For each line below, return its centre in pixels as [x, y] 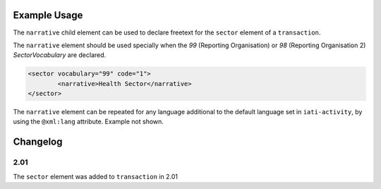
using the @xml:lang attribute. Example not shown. [88, 122]
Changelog [38, 142]
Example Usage [48, 15]
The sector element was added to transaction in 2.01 [95, 176]
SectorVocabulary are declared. [60, 55]
